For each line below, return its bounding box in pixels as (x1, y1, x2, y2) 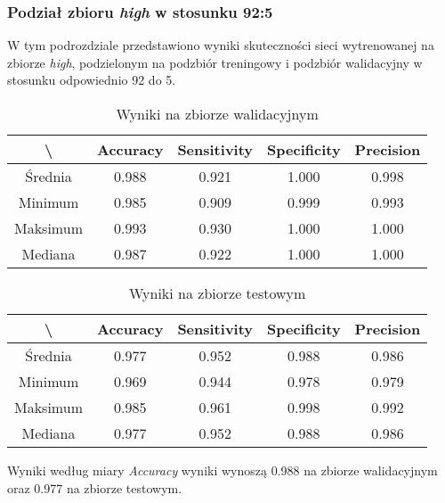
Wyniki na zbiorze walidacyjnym (116, 103, 319, 124)
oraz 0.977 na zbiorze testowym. (7, 478, 182, 497)
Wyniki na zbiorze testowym (128, 283, 306, 303)
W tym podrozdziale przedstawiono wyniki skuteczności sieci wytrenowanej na (7, 36, 434, 54)
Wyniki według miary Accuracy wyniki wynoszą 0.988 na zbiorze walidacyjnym (7, 461, 438, 479)
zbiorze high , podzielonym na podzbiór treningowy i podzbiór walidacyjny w (7, 53, 423, 71)
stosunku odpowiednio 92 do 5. (7, 70, 176, 89)
